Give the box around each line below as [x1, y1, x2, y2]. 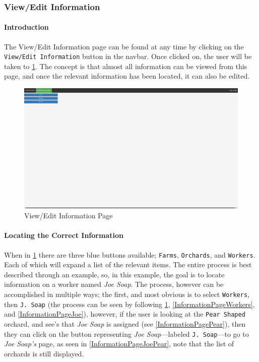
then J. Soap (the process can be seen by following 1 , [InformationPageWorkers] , [4, 298, 255, 309]
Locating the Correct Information [4, 230, 123, 240]
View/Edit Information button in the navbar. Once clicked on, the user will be [4, 51, 252, 62]
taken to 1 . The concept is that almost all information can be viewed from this [4, 61, 247, 71]
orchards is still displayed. [4, 348, 84, 358]
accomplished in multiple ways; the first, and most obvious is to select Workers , [4, 289, 250, 299]
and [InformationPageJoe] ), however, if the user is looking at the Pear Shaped [4, 309, 245, 319]
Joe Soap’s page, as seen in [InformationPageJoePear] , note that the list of [4, 338, 234, 349]
